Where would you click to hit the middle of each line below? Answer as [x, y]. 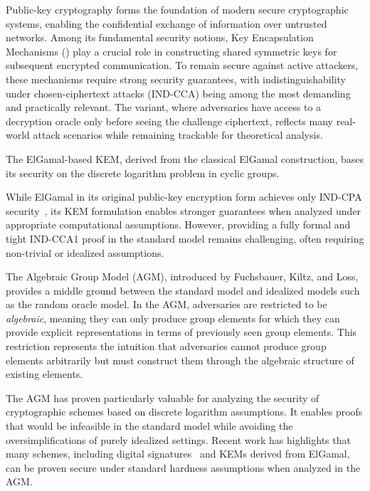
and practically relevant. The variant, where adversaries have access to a [164, 107]
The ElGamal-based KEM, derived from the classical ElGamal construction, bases [185, 158]
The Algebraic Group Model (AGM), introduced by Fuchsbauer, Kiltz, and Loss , [182, 276]
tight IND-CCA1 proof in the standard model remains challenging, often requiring [185, 238]
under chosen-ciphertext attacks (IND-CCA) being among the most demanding [178, 93]
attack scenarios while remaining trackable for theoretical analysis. [178, 135]
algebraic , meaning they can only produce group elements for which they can [173, 318]
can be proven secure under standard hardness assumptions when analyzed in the [183, 467]
